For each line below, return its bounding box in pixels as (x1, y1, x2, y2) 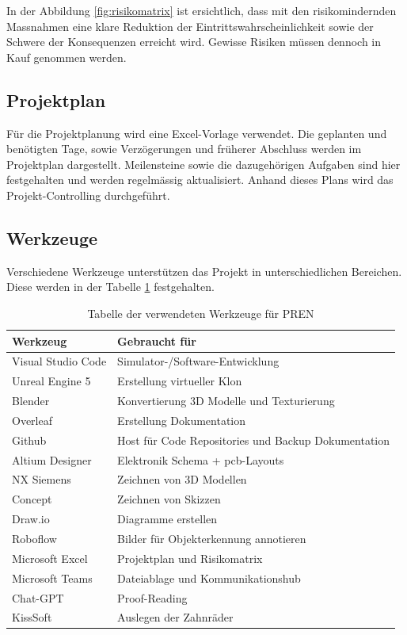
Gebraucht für (117, 332, 196, 349)
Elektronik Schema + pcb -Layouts (117, 451, 284, 468)
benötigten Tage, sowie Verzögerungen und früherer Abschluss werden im (6, 140, 362, 157)
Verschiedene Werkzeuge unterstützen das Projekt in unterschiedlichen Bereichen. (6, 262, 402, 279)
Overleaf (12, 411, 52, 428)
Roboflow (12, 530, 57, 546)
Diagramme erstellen (117, 511, 218, 527)
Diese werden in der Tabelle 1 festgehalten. (6, 278, 215, 295)
